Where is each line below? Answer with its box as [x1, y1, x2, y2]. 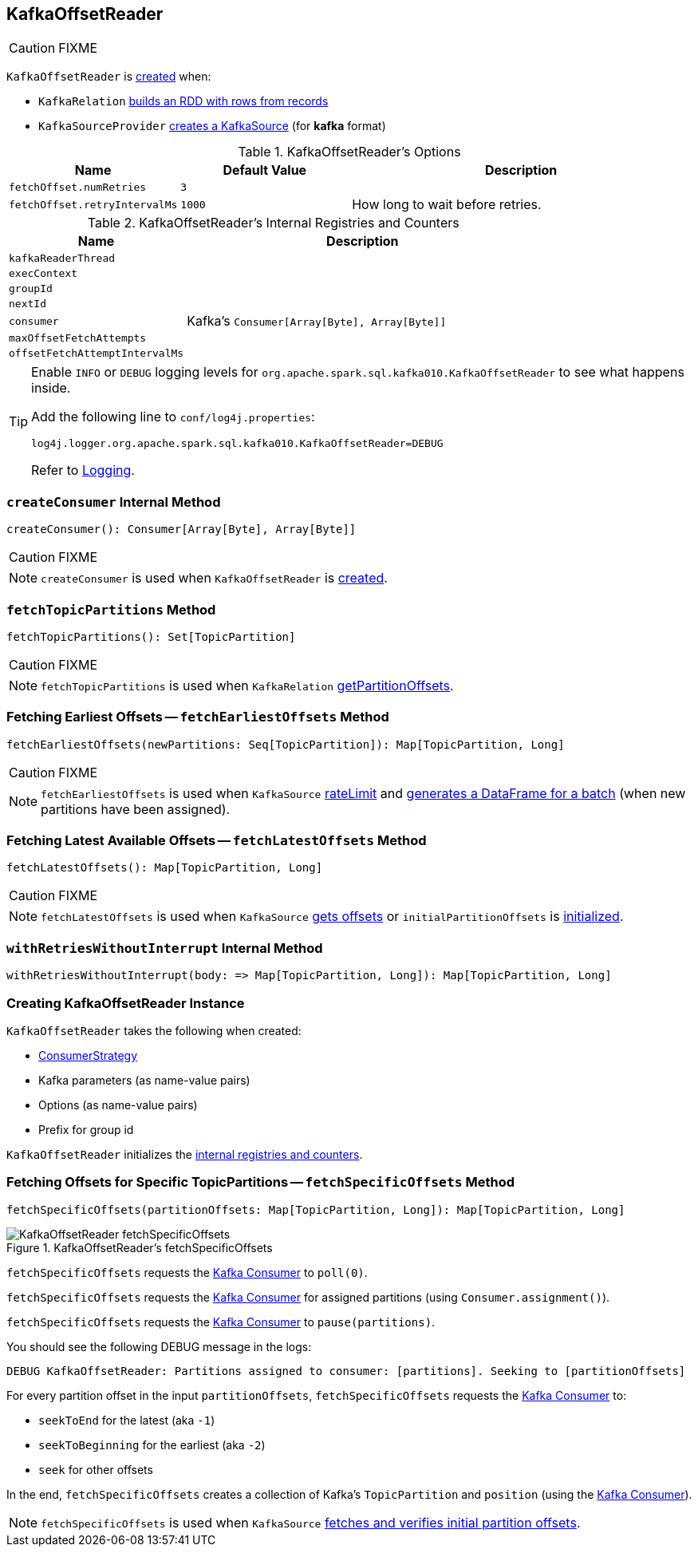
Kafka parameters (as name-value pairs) [38, 1073, 250, 1087]
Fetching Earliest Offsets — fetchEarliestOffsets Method [6, 709, 389, 725]
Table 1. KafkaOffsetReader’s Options [238, 144, 461, 160]
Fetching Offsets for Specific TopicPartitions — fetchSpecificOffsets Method [6, 1174, 515, 1191]
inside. [31, 380, 71, 397]
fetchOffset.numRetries [9, 181, 147, 194]
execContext [9, 267, 78, 280]
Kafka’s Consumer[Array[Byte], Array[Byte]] [187, 313, 447, 330]
